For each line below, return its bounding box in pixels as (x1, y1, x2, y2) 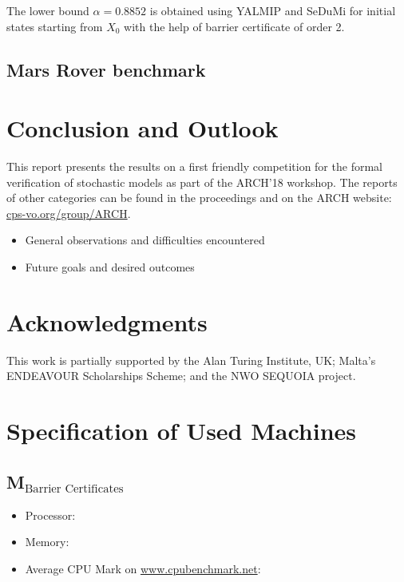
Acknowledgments (6, 305, 208, 338)
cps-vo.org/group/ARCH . (6, 204, 131, 221)
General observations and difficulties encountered (25, 232, 265, 248)
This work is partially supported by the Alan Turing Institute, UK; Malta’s (6, 351, 376, 368)
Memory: (25, 533, 69, 550)
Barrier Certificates (24, 482, 124, 495)
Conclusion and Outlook (6, 112, 279, 145)
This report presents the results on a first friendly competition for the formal (6, 158, 382, 175)
